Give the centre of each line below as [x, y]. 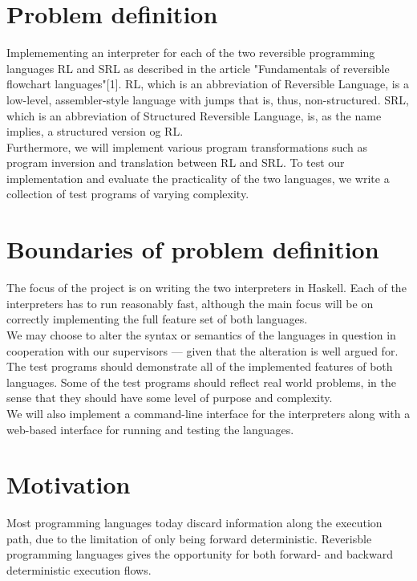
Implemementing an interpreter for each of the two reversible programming [191, 53]
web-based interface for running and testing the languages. [150, 429]
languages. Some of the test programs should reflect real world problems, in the [201, 382]
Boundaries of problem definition [193, 249]
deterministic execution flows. [79, 570]
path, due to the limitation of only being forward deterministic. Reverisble [189, 538]
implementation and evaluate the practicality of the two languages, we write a [198, 178]
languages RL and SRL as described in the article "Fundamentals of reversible [198, 68]
